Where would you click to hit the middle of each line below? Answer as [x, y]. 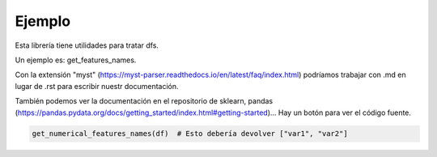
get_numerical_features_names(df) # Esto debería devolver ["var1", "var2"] [190, 134]
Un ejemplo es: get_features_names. [76, 60]
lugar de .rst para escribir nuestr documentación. [97, 86]
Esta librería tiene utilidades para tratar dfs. [87, 45]
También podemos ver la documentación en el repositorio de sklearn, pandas [144, 101]
